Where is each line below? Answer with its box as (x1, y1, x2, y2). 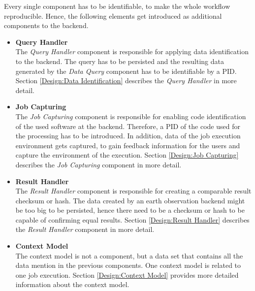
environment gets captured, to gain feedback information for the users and (15, 140, 240, 150)
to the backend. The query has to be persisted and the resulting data (15, 56, 224, 66)
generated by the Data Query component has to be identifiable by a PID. (15, 65, 237, 76)
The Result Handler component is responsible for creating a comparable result (15, 186, 252, 196)
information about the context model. (15, 279, 129, 290)
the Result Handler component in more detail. (15, 224, 155, 234)
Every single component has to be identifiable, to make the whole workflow (4, 1, 230, 11)
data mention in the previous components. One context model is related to (15, 260, 241, 270)
